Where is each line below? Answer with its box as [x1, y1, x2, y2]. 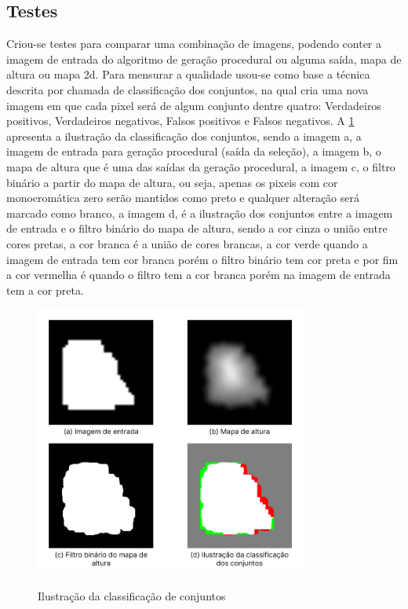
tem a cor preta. [6, 281, 84, 298]
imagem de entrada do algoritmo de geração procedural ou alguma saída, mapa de [6, 50, 402, 67]
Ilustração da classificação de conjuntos [38, 587, 226, 603]
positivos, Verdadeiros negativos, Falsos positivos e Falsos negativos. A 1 [6, 112, 355, 129]
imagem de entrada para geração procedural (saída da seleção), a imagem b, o [6, 143, 381, 160]
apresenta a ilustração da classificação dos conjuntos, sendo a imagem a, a [6, 127, 362, 144]
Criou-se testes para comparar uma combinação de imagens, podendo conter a [6, 35, 382, 52]
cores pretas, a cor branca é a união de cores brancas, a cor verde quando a [6, 235, 368, 251]
